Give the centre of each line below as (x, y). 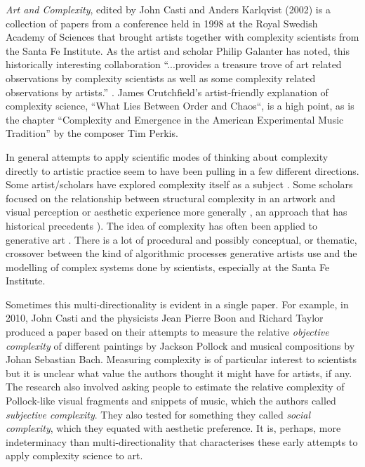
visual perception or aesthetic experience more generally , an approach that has (177, 212)
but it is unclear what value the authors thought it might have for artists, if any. (179, 373)
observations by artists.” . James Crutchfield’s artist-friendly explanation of (167, 92)
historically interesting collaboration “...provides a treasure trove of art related (174, 64)
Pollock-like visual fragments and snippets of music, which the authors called (171, 401)
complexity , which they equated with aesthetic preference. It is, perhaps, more (173, 428)
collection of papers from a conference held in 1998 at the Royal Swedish (162, 23)
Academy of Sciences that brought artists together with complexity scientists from (182, 37)
